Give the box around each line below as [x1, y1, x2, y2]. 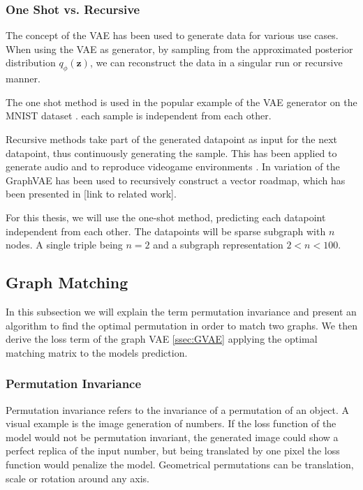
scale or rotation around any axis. [6, 470, 150, 485]
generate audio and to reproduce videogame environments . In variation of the [6, 159, 340, 174]
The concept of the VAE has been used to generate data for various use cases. [6, 28, 339, 43]
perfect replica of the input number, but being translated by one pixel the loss [6, 443, 340, 458]
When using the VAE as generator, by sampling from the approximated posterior [6, 41, 353, 56]
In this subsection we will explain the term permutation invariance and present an [6, 304, 357, 318]
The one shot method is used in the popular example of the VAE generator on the [6, 94, 357, 109]
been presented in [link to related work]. [6, 186, 177, 201]
